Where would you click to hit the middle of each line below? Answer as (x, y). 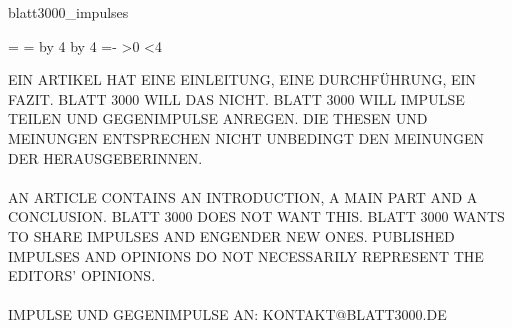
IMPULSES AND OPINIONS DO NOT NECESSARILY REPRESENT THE (246, 255)
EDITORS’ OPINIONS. (82, 275)
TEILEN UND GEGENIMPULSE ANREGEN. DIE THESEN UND (218, 118)
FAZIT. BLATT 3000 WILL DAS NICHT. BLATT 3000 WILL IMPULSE (236, 98)
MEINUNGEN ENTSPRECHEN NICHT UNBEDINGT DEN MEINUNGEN (246, 137)
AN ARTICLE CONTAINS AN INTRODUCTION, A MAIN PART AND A (243, 196)
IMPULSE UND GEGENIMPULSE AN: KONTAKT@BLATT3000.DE (227, 314)
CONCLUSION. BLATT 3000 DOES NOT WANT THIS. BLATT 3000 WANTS (256, 216)
